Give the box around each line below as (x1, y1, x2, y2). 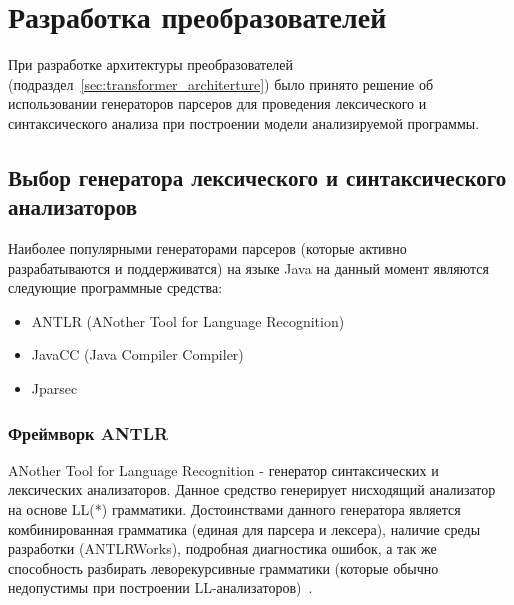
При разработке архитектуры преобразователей (8, 54, 294, 75)
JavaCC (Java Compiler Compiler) (31, 344, 244, 365)
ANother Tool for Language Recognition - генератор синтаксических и (8, 459, 439, 480)
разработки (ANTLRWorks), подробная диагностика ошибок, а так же (8, 538, 437, 559)
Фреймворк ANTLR (8, 420, 169, 445)
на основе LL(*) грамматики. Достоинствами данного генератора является (8, 499, 461, 520)
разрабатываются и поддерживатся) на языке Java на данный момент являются (8, 257, 490, 278)
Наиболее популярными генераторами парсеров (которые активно (8, 238, 407, 259)
